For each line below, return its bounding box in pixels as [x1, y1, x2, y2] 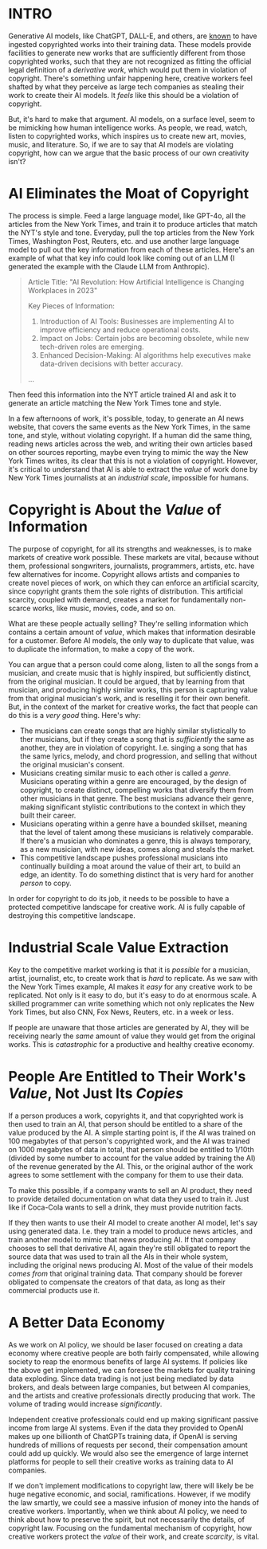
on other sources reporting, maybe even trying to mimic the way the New [8, 447, 249, 457]
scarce [8, 603, 31, 613]
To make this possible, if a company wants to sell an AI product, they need [8, 1185, 253, 1195]
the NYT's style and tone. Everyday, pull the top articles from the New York [8, 228, 255, 237]
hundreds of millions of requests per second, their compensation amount [8, 1440, 249, 1449]
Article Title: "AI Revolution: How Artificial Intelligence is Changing [27, 276, 245, 287]
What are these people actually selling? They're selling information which [8, 618, 249, 628]
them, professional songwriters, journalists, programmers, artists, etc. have [8, 561, 255, 571]
